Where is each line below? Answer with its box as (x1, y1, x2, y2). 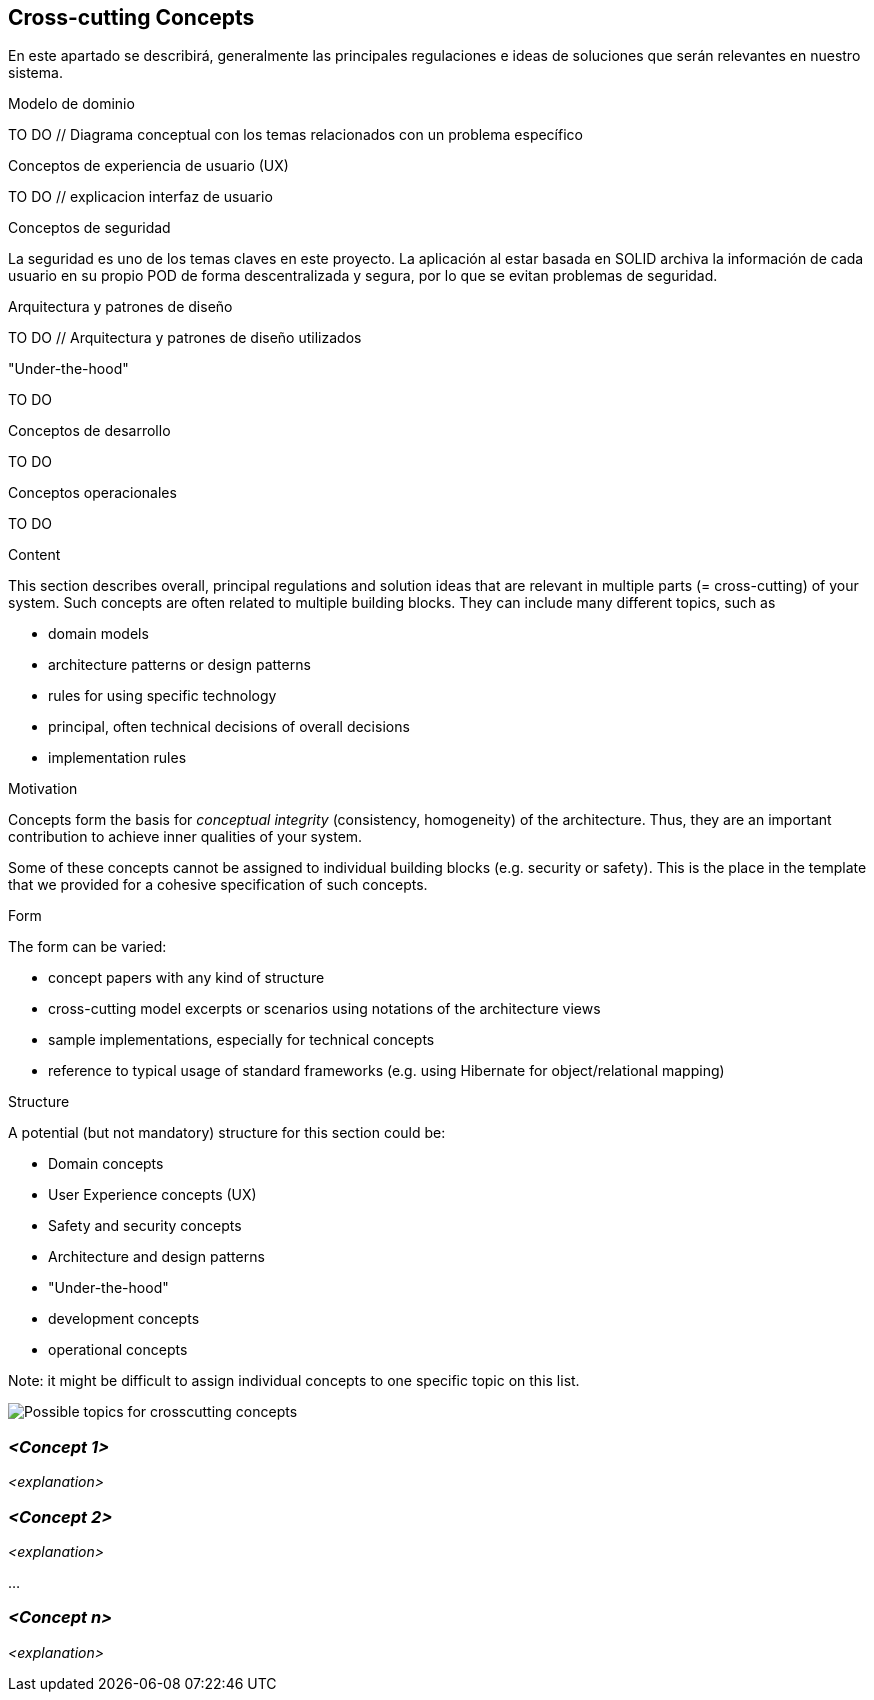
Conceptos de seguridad (8, 219, 171, 237)
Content (8, 546, 61, 564)
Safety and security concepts (48, 1217, 242, 1235)
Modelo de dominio (8, 95, 135, 113)
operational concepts (48, 1341, 188, 1359)
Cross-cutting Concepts (8, 5, 255, 30)
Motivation (8, 780, 78, 798)
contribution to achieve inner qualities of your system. (8, 828, 363, 846)
